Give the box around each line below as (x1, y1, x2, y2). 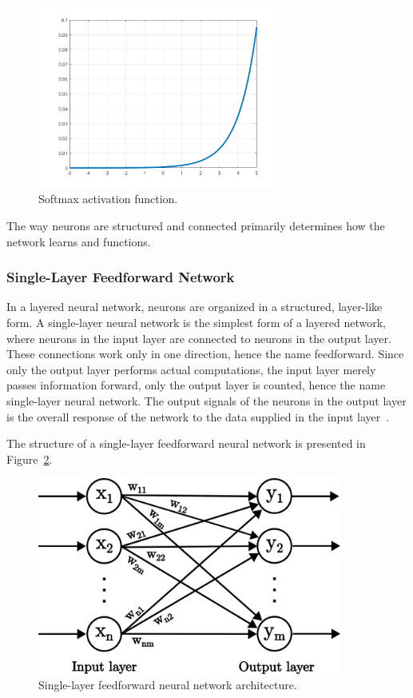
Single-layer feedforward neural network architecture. (38, 676, 297, 693)
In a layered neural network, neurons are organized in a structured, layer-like (6, 298, 383, 315)
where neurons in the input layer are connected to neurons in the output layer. (6, 329, 391, 346)
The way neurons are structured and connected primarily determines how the (6, 217, 385, 233)
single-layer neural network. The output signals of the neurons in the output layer (6, 392, 407, 409)
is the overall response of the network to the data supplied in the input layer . (6, 408, 390, 425)
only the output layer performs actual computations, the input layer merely (6, 361, 376, 377)
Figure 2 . (6, 450, 53, 467)
